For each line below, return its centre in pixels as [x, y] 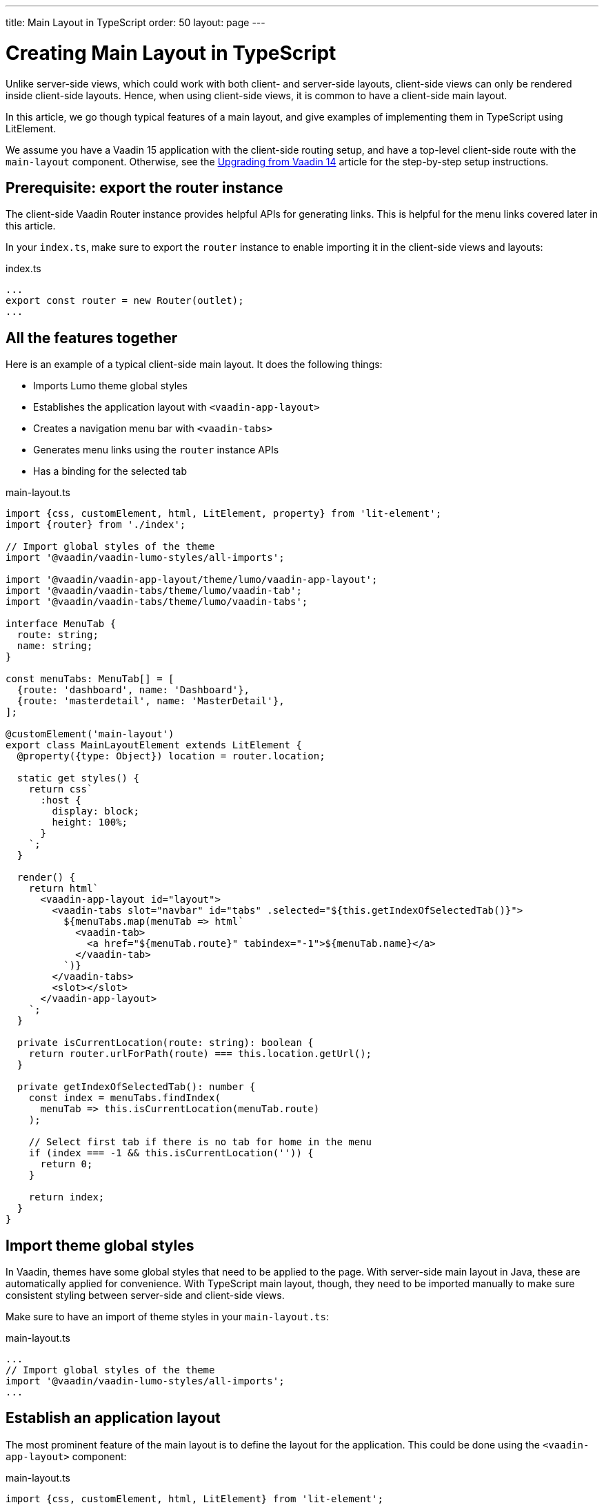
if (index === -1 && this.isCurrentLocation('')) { [171, 1153]
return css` [61, 789]
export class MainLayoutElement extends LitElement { [154, 745]
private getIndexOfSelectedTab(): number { [136, 1087]
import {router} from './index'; [96, 525]
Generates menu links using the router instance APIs [156, 450]
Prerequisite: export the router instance [144, 187]
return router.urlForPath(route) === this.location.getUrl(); [200, 1054]
